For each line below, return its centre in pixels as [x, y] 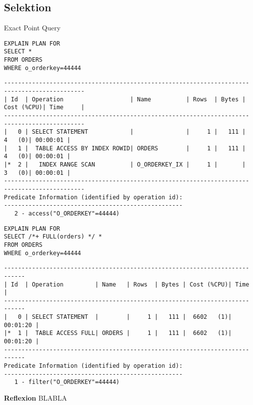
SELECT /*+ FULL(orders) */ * [53, 237]
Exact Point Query [32, 28]
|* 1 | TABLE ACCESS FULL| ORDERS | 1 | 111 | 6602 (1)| [118, 333]
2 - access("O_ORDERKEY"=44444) [67, 213]
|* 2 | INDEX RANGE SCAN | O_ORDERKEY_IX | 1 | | [125, 164]
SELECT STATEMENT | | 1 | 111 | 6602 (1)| [132, 317]
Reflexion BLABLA [35, 398]
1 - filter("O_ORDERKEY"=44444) [67, 382]
